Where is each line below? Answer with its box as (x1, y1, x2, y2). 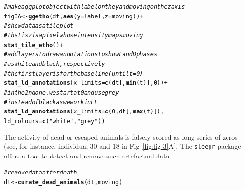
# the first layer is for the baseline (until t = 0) (4, 70, 143, 77)
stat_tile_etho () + (4, 41, 63, 48)
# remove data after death (4, 169, 77, 176)
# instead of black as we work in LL (4, 98, 98, 106)
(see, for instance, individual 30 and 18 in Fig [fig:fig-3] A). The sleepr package (4, 141, 241, 151)
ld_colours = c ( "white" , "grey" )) (4, 117, 105, 125)
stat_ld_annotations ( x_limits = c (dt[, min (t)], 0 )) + (4, 79, 168, 87)
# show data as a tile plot (4, 22, 74, 30)
